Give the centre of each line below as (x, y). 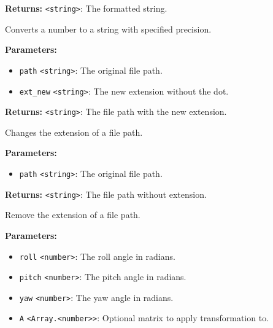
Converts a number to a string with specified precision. (108, 29)
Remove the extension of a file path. (73, 215)
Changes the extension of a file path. (74, 132)
